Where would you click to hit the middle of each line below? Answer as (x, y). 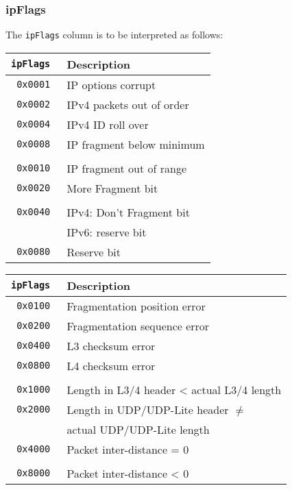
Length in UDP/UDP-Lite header (148, 409)
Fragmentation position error (136, 306)
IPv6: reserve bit (107, 232)
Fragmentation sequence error (138, 326)
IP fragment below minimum (136, 144)
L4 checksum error (111, 365)
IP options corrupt (111, 84)
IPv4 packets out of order (128, 104)
